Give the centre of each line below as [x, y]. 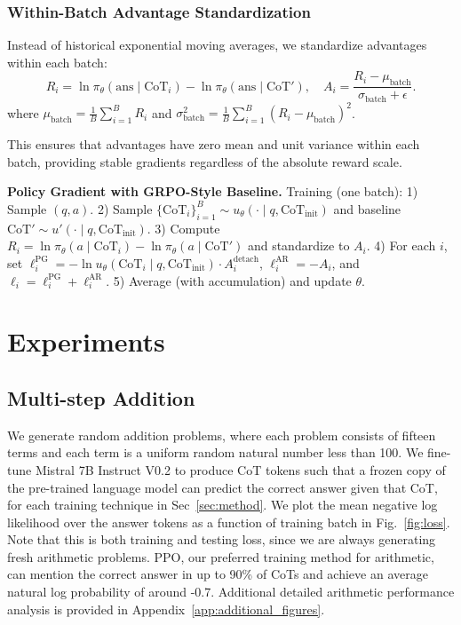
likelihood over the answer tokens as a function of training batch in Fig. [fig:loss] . [229, 522]
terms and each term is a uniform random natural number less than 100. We [215, 452]
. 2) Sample [121, 208]
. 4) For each [401, 245]
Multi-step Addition [101, 397]
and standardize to [298, 245]
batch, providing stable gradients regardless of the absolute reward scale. [205, 161]
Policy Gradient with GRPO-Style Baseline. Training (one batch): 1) [213, 191]
